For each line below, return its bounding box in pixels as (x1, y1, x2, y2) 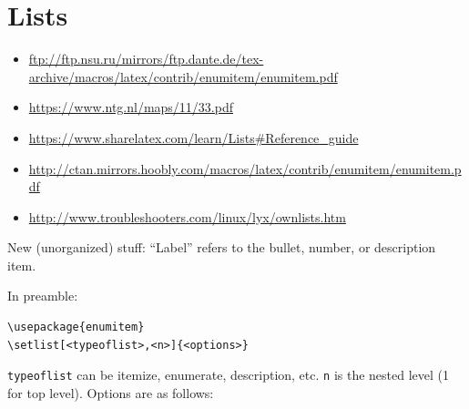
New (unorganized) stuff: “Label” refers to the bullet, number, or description (7, 238, 436, 257)
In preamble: (7, 286, 78, 305)
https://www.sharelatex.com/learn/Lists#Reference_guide (28, 128, 359, 147)
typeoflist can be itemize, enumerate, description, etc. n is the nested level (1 (7, 365, 450, 384)
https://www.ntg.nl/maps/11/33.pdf (28, 97, 233, 117)
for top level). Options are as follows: (7, 383, 214, 402)
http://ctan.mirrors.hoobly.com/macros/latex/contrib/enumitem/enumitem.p (28, 158, 462, 178)
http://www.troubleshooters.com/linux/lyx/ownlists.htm (28, 207, 346, 226)
